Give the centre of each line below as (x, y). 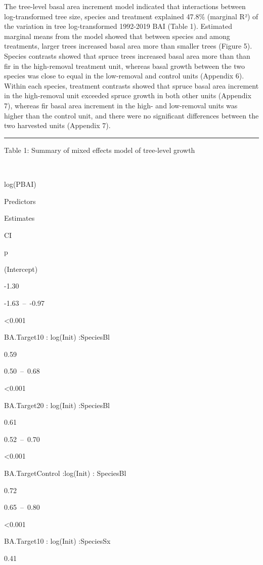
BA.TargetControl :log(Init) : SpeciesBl (65, 473)
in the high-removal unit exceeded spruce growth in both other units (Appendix (128, 95)
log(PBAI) (20, 184)
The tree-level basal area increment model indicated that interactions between (125, 6)
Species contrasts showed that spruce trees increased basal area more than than (127, 55)
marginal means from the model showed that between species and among (117, 36)
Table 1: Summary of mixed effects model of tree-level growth (100, 150)
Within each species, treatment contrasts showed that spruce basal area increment (131, 85)
